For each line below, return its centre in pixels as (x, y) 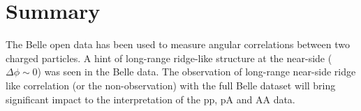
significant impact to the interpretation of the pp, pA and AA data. (150, 99)
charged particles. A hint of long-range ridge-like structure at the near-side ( (169, 58)
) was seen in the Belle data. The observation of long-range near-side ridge (197, 72)
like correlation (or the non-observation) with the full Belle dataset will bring (171, 85)
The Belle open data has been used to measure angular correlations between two (178, 44)
